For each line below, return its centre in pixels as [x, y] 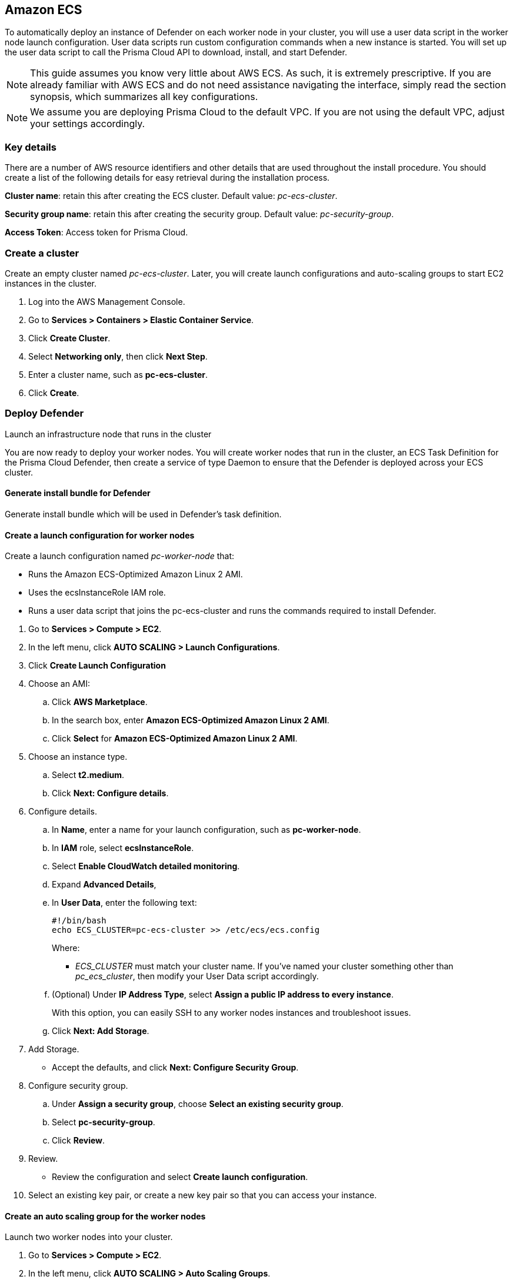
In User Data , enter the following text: [124, 903]
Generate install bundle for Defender [78, 493]
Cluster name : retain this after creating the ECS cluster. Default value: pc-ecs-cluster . [171, 196]
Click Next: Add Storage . [101, 1031]
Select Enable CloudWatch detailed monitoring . [146, 866]
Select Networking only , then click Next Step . [118, 356]
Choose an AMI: [59, 684]
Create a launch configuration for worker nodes [100, 535]
